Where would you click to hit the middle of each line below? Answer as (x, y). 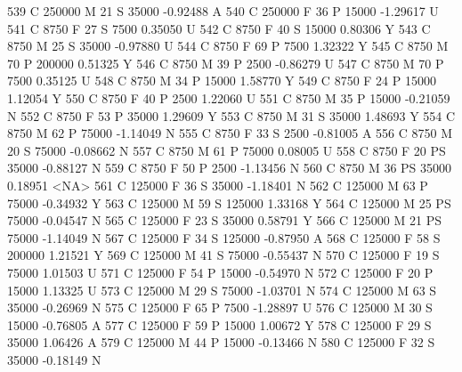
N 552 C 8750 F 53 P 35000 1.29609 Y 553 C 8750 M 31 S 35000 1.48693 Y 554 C (231, 115)
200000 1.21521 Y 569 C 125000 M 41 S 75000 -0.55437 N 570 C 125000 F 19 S (223, 255)
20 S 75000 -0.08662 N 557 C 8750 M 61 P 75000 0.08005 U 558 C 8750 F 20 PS (227, 150)
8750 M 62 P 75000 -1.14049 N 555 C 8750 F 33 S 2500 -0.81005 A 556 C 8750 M (230, 133)
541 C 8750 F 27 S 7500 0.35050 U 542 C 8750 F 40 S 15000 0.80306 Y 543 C (219, 28)
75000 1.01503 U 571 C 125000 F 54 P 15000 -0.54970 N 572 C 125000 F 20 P (220, 272)
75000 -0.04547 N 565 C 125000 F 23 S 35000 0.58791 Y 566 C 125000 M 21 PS (224, 220)
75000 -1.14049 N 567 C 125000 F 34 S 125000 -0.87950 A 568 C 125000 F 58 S (224, 237)
